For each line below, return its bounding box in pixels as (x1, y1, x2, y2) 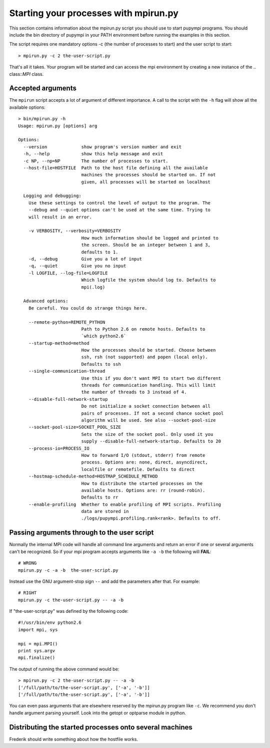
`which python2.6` (81, 333, 126, 339)
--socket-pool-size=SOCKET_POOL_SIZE (28, 424, 121, 430)
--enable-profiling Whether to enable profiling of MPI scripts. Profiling (28, 502, 221, 507)
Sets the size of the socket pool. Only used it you (81, 431, 213, 437)
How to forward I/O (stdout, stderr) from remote (81, 452, 205, 458)
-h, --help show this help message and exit (23, 151, 163, 157)
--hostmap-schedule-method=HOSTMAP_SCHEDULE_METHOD (28, 473, 158, 479)
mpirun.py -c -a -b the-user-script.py (18, 567, 118, 573)
